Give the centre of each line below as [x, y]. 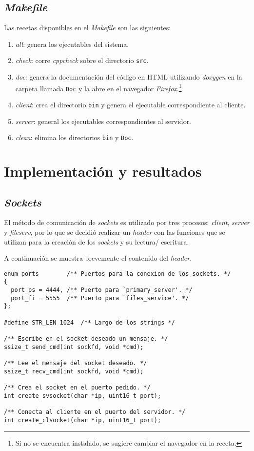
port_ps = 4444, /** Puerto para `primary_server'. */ [102, 290]
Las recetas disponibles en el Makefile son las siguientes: [88, 28]
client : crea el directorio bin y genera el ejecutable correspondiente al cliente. [130, 104]
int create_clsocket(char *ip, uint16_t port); [83, 420]
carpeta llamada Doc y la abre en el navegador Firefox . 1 [98, 87]
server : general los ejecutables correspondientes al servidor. [103, 121]
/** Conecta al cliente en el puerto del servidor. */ [95, 412]
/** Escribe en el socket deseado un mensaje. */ [86, 339]
